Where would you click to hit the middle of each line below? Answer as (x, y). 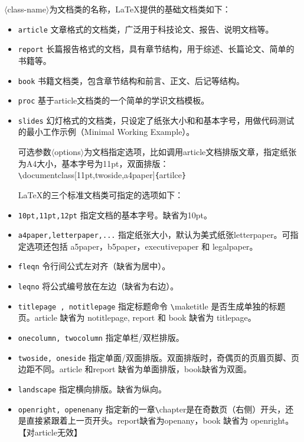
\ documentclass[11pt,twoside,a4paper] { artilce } (102, 175)
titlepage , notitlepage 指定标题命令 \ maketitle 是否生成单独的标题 (152, 306)
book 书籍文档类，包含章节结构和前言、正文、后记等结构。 (131, 80)
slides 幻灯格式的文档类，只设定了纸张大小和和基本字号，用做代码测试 (156, 120)
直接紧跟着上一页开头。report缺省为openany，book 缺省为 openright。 (160, 420)
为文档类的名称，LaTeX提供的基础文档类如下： (140, 9)
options (68, 152)
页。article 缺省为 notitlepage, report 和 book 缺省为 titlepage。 (137, 317)
